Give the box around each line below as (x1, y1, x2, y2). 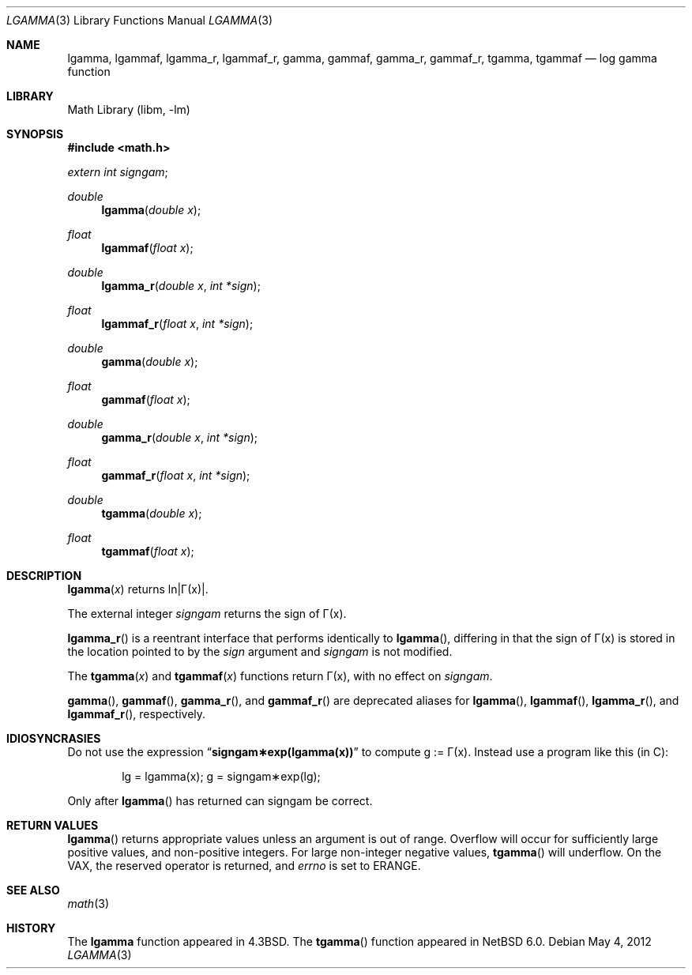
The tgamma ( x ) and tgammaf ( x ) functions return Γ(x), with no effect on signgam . (67, 669, 493, 683)
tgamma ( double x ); (101, 506, 202, 520)
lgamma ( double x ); (101, 203, 201, 216)
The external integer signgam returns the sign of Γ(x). (67, 607, 347, 620)
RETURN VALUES (6, 819, 99, 832)
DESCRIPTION (6, 569, 82, 582)
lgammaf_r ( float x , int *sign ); (101, 317, 254, 330)
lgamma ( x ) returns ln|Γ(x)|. (67, 582, 209, 596)
